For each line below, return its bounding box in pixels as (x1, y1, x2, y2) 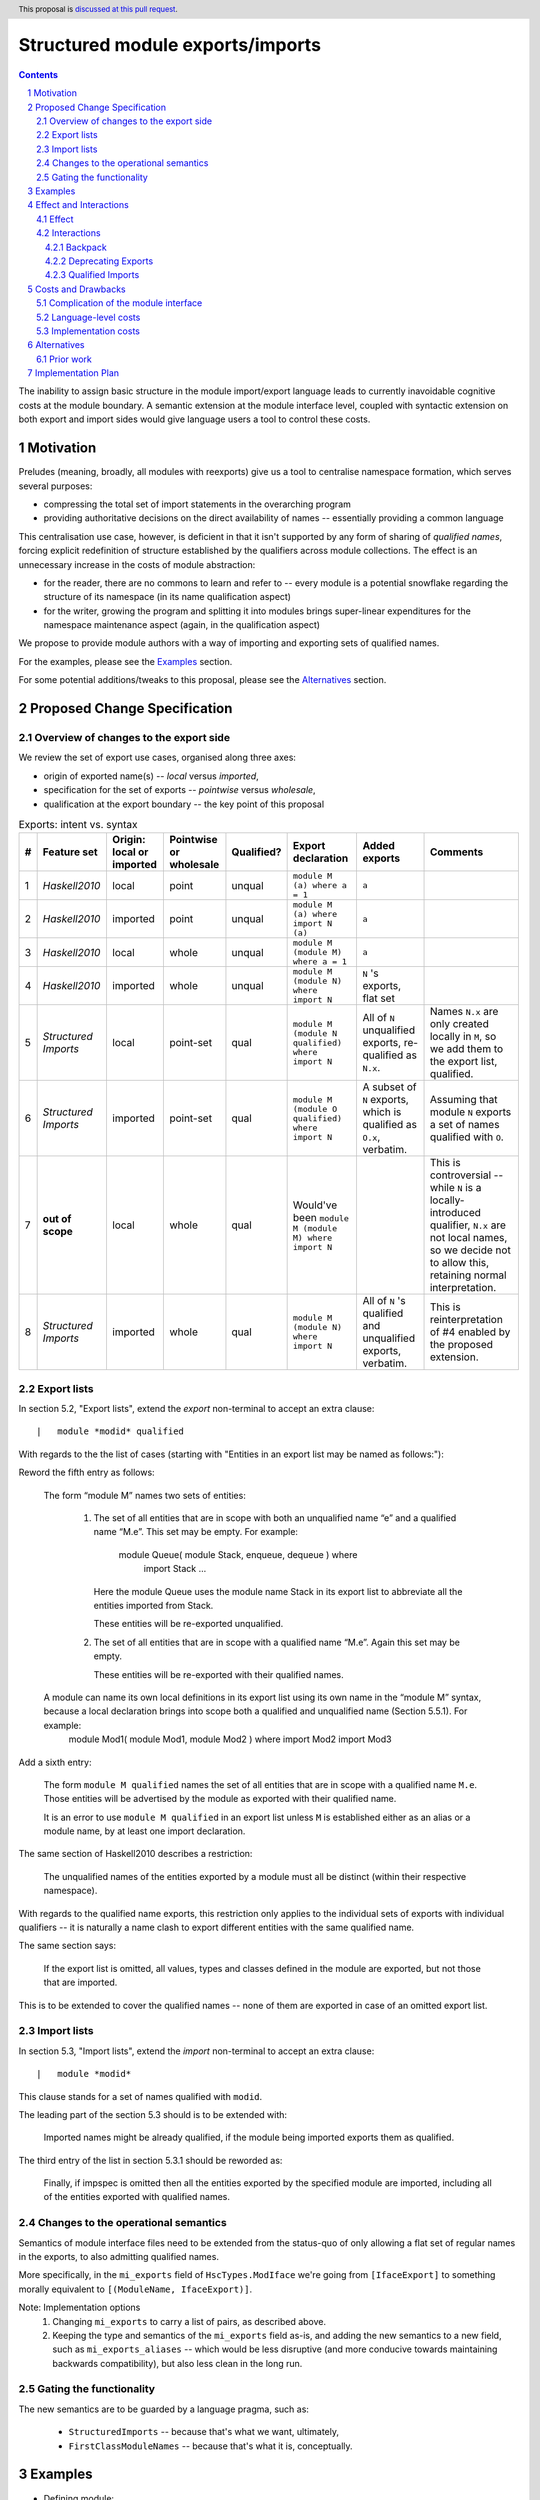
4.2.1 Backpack (45, 241, 107, 253)
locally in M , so (429, 1030, 497, 1044)
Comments (429, 845, 484, 859)
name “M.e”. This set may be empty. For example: (93, 1526, 299, 1538)
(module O (292, 1103, 338, 1114)
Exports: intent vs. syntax (18, 818, 139, 832)
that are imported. (43, 1976, 118, 1989)
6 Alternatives (27, 339, 85, 351)
